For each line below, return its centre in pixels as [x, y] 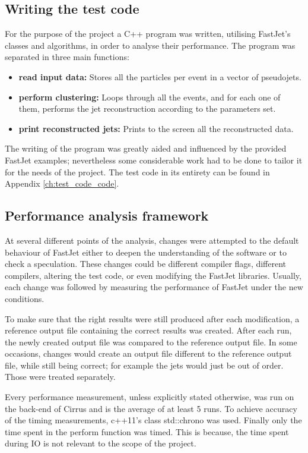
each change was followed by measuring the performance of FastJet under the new [154, 287]
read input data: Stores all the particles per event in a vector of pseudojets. [160, 76]
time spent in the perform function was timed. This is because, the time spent [147, 431]
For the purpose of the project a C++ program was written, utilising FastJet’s [148, 34]
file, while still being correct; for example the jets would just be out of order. [144, 365]
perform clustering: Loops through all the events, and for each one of [150, 97]
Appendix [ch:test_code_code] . [62, 183]
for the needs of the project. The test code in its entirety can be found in [137, 172]
